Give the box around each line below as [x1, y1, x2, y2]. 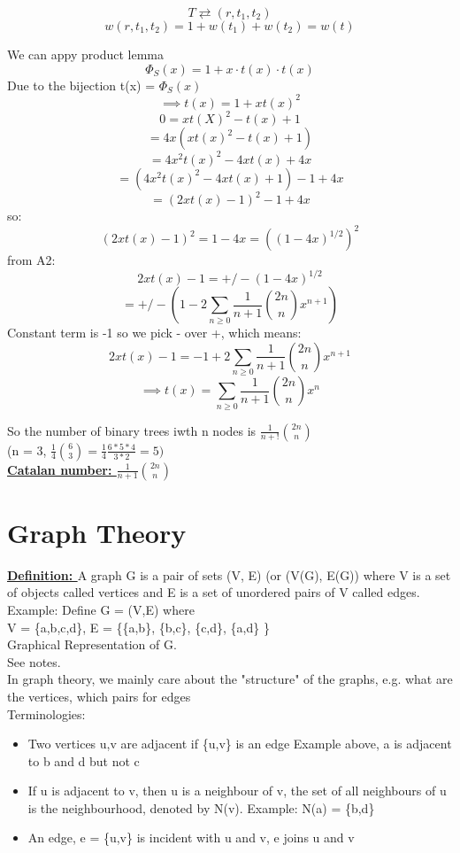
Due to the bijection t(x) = [7, 75, 156, 94]
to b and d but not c [27, 751, 140, 770]
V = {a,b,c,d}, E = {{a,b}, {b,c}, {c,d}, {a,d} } [7, 617, 270, 636]
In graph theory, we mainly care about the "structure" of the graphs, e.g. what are [7, 670, 453, 688]
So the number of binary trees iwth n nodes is [7, 421, 257, 439]
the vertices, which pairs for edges [7, 686, 191, 705]
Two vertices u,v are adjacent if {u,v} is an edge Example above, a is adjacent [27, 734, 452, 753]
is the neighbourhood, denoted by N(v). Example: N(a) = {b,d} [27, 798, 375, 817]
